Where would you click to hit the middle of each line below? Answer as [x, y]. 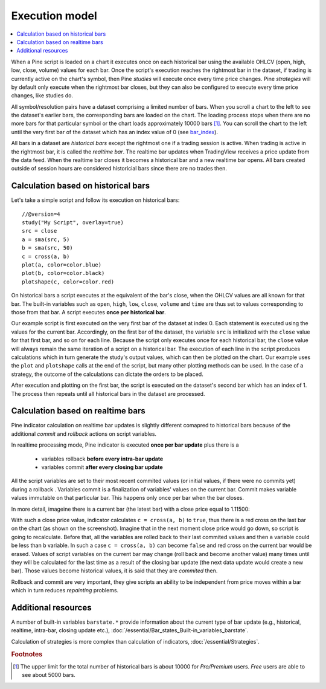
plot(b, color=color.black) [63, 273]
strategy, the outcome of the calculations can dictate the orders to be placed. [107, 374]
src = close [40, 231]
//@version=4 [41, 214]
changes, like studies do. [42, 95]
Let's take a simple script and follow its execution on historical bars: [95, 200]
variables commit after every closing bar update [102, 467]
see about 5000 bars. [49, 675]
